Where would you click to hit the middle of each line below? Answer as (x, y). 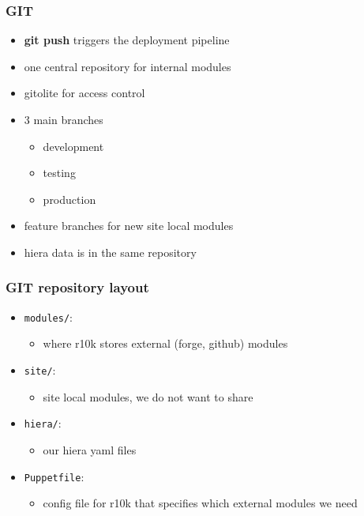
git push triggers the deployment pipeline (127, 40)
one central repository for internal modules (128, 66)
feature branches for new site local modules (129, 226)
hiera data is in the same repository (110, 252)
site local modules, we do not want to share (148, 396)
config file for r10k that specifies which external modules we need (200, 503)
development (73, 146)
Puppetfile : (54, 476)
